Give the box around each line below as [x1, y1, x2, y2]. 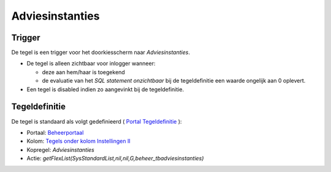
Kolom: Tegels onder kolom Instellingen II [26, 138, 131, 145]
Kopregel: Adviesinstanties [26, 146, 94, 153]
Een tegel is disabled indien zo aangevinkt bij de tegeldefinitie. [26, 86, 184, 93]
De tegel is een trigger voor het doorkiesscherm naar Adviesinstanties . [11, 49, 190, 56]
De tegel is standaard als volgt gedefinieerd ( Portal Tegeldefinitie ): [11, 118, 182, 125]
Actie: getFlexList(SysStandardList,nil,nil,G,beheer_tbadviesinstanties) [26, 155, 204, 162]
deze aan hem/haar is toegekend [42, 68, 125, 76]
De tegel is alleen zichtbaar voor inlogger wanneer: [26, 60, 156, 67]
